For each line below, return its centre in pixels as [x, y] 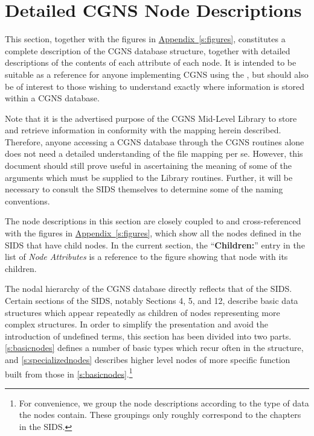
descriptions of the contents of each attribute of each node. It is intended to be [151, 62]
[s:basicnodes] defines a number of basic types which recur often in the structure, [154, 348]
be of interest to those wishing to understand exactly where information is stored [155, 86]
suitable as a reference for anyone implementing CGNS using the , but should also [157, 74]
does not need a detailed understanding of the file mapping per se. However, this [154, 153]
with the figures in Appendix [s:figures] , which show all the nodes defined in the [153, 233]
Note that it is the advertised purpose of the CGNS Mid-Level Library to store [151, 118]
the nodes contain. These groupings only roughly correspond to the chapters [160, 415]
